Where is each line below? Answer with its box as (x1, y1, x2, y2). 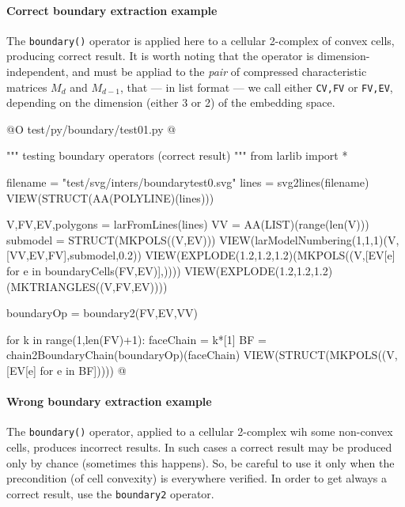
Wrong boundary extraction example (6, 393, 212, 410)
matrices (6, 78, 47, 95)
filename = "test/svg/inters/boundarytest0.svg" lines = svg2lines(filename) (6, 174, 369, 191)
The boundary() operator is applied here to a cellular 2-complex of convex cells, (6, 32, 395, 48)
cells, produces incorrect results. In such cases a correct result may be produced (6, 439, 392, 456)
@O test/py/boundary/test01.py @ (6, 120, 176, 137)
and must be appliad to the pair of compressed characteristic (72, 63, 367, 80)
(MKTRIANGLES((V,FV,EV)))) (6, 278, 168, 294)
